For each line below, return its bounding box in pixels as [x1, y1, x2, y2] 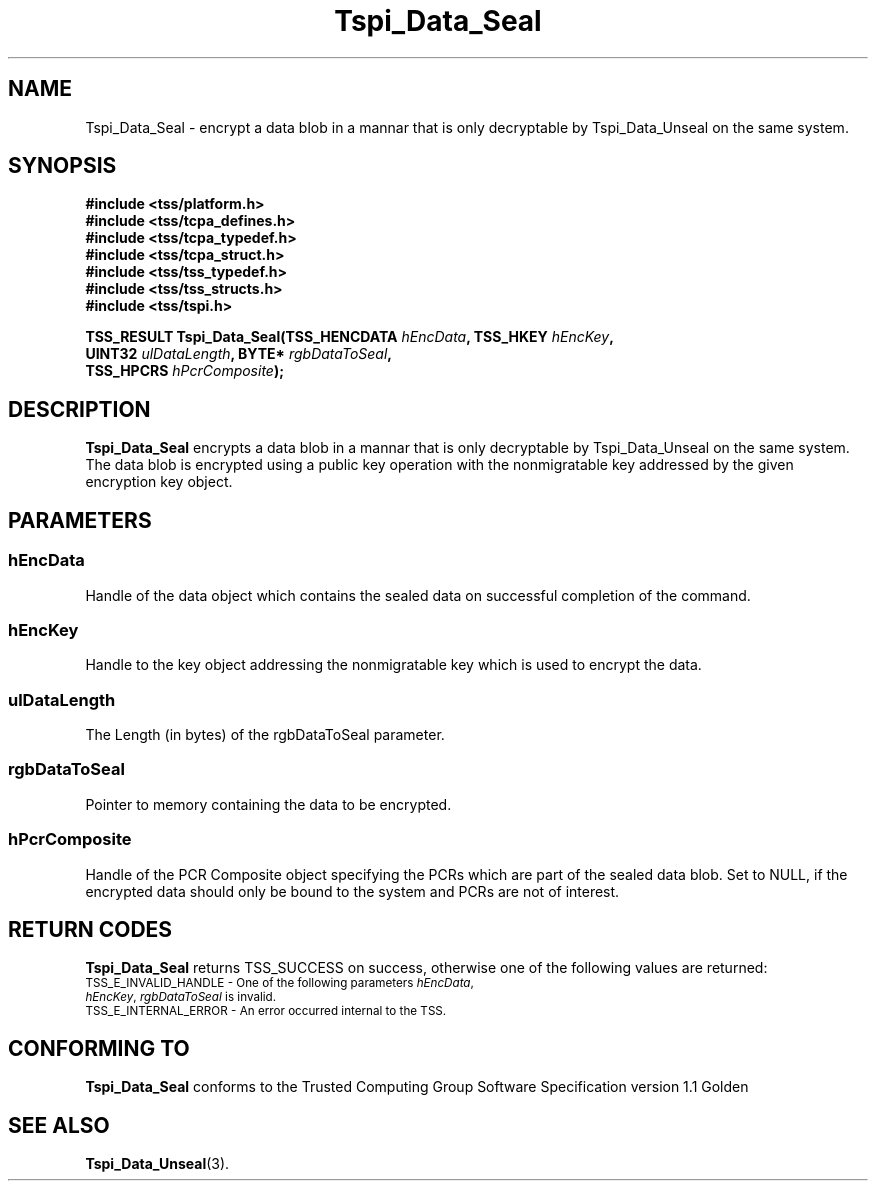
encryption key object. [85, 473, 233, 491]
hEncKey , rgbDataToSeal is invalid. [85, 990, 277, 1005]
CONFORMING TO [8, 1035, 190, 1061]
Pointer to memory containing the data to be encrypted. [85, 795, 452, 813]
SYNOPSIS [8, 153, 117, 179]
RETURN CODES [8, 916, 173, 942]
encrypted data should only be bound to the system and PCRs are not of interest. [85, 882, 620, 900]
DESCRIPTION [8, 396, 151, 422]
